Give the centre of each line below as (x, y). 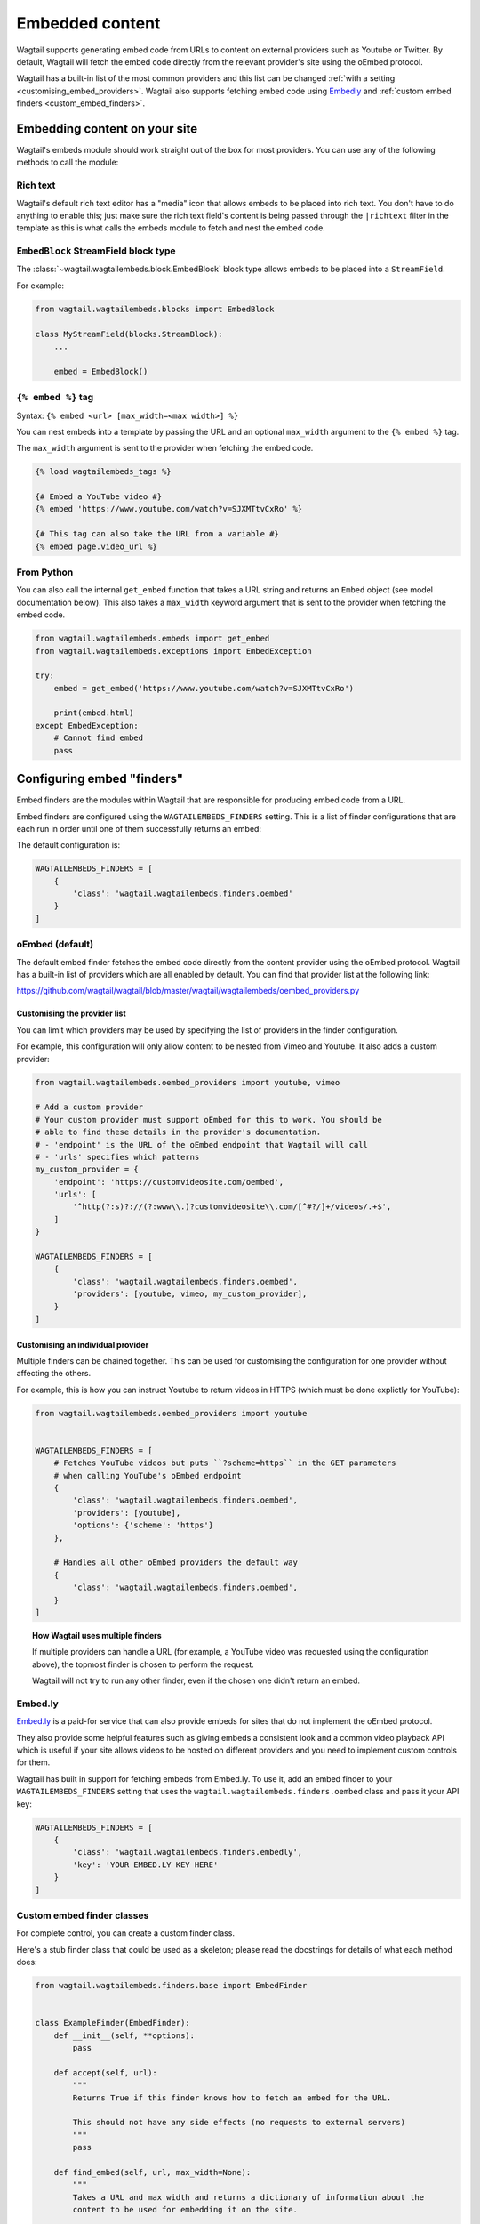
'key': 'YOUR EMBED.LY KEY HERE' (145, 1865)
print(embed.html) (94, 713)
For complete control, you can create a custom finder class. (126, 1933)
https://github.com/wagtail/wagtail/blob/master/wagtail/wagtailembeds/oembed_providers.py (188, 991)
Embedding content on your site (107, 129)
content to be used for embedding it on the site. (185, 2210)
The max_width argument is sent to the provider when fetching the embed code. (165, 448)
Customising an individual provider (83, 1344)
